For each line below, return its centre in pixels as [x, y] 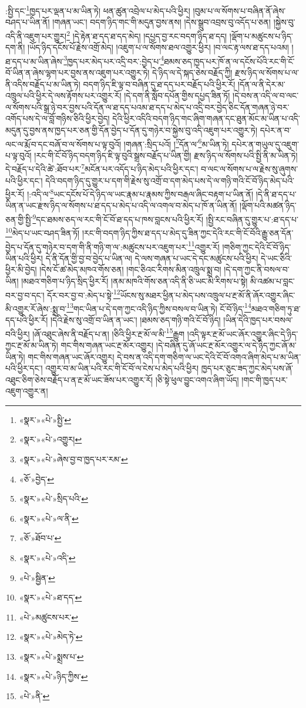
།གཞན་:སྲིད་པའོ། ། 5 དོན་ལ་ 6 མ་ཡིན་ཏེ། [176, 143]
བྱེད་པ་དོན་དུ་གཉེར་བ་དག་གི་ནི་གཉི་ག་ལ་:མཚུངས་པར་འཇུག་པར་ [97, 246]
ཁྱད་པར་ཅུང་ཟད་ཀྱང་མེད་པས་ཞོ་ [247, 368]
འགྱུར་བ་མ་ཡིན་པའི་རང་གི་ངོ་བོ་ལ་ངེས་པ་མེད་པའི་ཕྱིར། [122, 368]
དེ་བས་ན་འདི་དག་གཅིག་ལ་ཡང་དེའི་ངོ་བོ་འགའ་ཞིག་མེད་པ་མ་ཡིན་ [209, 356]
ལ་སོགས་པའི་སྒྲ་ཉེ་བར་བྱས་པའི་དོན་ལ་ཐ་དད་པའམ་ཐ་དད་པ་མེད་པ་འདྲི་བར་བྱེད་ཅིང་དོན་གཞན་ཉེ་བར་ [147, 107]
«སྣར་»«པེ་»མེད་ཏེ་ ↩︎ [51, 637]
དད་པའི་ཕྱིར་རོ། [27, 320]
